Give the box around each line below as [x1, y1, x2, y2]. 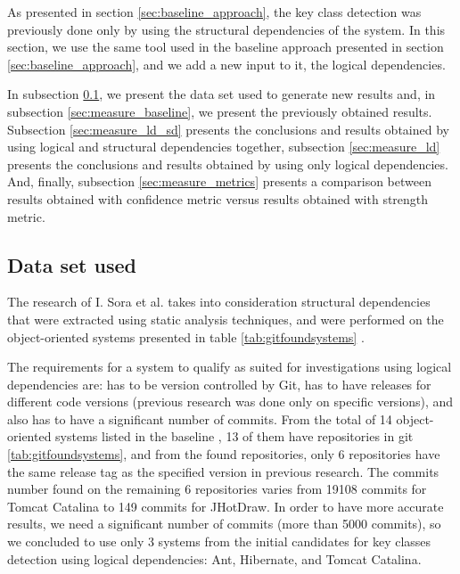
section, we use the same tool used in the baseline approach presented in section [7, 37, 444, 56]
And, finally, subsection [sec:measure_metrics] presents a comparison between [7, 172, 431, 191]
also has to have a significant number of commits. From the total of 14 [7, 409, 392, 428]
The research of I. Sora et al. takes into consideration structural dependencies [7, 292, 431, 311]
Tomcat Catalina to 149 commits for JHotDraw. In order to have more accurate [7, 496, 444, 515]
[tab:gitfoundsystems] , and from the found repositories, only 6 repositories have [7, 445, 440, 463]
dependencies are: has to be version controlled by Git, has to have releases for [7, 374, 431, 393]
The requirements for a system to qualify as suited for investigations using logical [7, 357, 452, 376]
